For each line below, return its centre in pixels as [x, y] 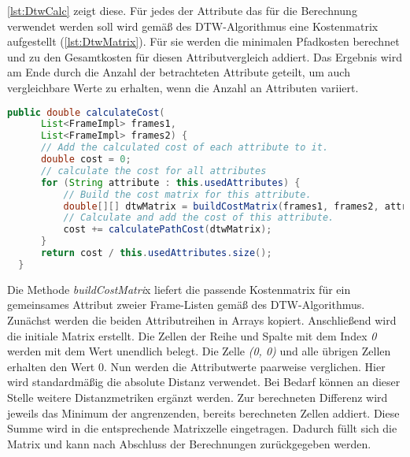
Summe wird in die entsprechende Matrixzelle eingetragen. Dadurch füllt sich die [202, 428]
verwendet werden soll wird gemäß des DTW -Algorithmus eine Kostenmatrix [193, 26]
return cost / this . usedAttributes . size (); [156, 253]
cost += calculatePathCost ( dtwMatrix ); [168, 230]
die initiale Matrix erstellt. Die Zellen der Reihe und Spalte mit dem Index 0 [192, 335]
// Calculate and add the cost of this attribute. [199, 218]
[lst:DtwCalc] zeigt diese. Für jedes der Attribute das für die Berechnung [182, 10]
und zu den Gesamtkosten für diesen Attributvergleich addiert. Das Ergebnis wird [205, 56]
